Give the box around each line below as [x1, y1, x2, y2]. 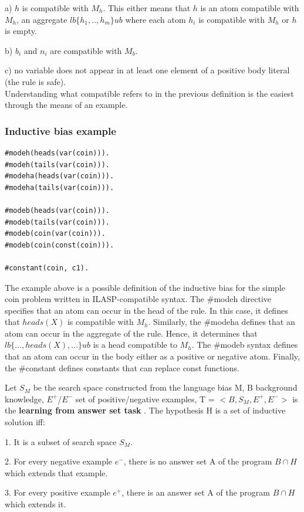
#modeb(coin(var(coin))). [5, 229, 106, 238]
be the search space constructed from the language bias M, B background [33, 381, 298, 394]
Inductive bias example [5, 123, 116, 138]
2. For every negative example [5, 455, 113, 467]
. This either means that [103, 2, 191, 13]
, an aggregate [16, 13, 67, 25]
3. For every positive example [5, 486, 110, 499]
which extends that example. [5, 466, 108, 479]
